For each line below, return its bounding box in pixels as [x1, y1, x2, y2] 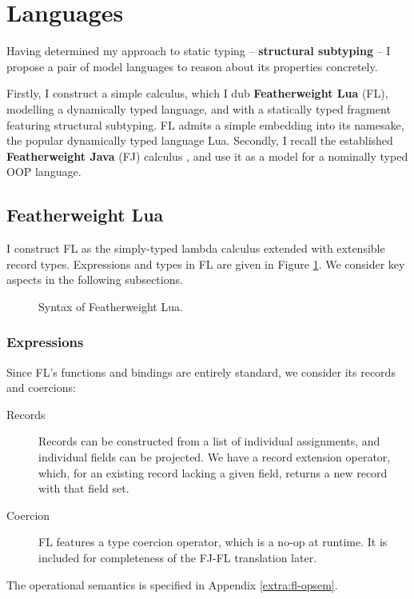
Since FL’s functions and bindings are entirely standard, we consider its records [6, 363, 396, 380]
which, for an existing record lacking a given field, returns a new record [38, 464, 388, 481]
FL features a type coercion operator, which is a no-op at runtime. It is [38, 533, 388, 550]
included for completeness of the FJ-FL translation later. [38, 549, 317, 566]
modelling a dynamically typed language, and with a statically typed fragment [6, 100, 391, 117]
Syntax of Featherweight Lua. [38, 298, 183, 314]
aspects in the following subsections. [6, 271, 183, 288]
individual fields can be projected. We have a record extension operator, [38, 449, 391, 465]
